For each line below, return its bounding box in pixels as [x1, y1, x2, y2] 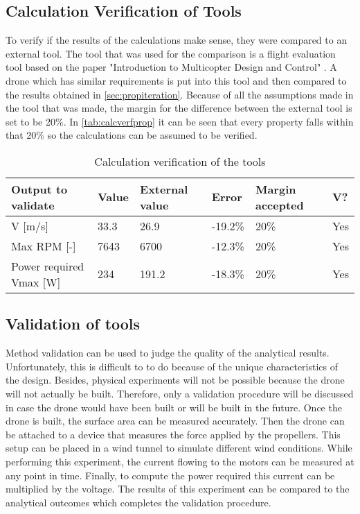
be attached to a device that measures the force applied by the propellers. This [6, 427, 341, 441]
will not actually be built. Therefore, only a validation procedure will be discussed [6, 386, 354, 400]
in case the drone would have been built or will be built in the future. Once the [6, 400, 342, 414]
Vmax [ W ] [11, 273, 61, 290]
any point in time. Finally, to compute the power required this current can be [6, 468, 335, 482]
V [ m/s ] [11, 217, 48, 234]
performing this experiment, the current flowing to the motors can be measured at [6, 454, 354, 468]
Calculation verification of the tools [94, 153, 266, 169]
